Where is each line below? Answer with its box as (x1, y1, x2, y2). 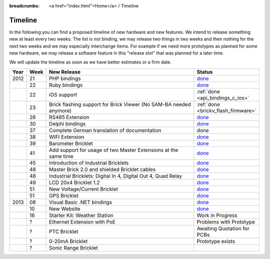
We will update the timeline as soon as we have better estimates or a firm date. (9, 59, 172, 65)
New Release (49, 68, 81, 75)
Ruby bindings (49, 81, 83, 88)
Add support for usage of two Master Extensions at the (49, 146, 178, 153)
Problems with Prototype (196, 218, 255, 225)
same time (49, 152, 73, 159)
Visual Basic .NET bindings (49, 198, 112, 205)
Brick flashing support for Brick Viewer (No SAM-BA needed (49, 100, 191, 107)
